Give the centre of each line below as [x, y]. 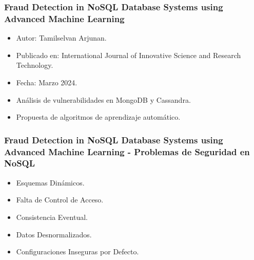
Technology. [35, 65]
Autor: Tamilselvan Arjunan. [61, 38]
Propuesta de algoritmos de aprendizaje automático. [98, 117]
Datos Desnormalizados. [54, 234]
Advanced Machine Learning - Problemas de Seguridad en [127, 151]
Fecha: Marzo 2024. [47, 82]
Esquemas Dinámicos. [50, 182]
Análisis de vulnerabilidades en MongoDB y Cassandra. [103, 99]
